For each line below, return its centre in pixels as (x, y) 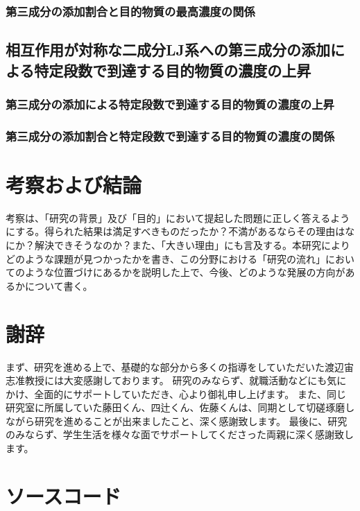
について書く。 (59, 285)
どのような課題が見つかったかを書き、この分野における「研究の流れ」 (166, 258)
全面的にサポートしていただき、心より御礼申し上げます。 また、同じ (190, 393)
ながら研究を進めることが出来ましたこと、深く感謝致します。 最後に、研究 (177, 421)
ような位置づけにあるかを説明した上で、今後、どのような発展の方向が (185, 272)
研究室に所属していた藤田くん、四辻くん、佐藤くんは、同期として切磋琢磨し (180, 407)
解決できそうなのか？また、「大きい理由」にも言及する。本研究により (192, 245)
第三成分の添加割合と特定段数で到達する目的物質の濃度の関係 (170, 136)
